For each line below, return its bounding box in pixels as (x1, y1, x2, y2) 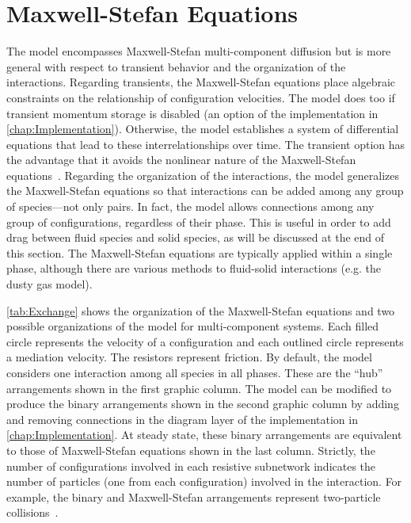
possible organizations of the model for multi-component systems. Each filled (6, 318, 379, 334)
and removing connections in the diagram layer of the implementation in (6, 410, 358, 427)
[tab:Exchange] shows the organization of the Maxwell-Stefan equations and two (6, 302, 395, 319)
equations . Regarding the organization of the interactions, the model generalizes (6, 166, 400, 183)
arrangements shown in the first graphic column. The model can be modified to (6, 380, 392, 396)
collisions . (6, 504, 59, 521)
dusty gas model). (6, 276, 93, 292)
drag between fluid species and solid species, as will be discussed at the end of (6, 229, 385, 246)
